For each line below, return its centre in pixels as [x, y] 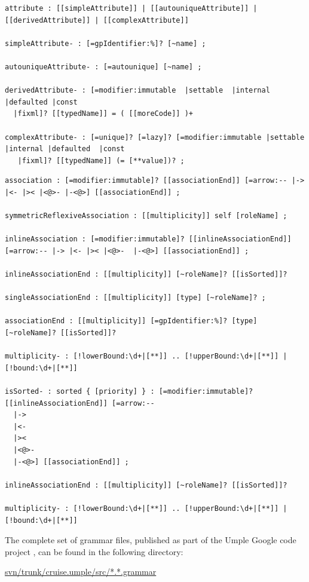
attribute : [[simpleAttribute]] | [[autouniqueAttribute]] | [131, 8]
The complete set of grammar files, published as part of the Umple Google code [151, 540]
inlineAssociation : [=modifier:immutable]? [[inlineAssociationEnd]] [148, 239]
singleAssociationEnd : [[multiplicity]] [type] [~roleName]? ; [135, 298]
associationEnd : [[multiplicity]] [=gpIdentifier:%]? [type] [131, 321]
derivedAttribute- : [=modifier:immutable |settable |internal [137, 91]
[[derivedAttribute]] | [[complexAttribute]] [97, 20]
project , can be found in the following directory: [94, 551]
